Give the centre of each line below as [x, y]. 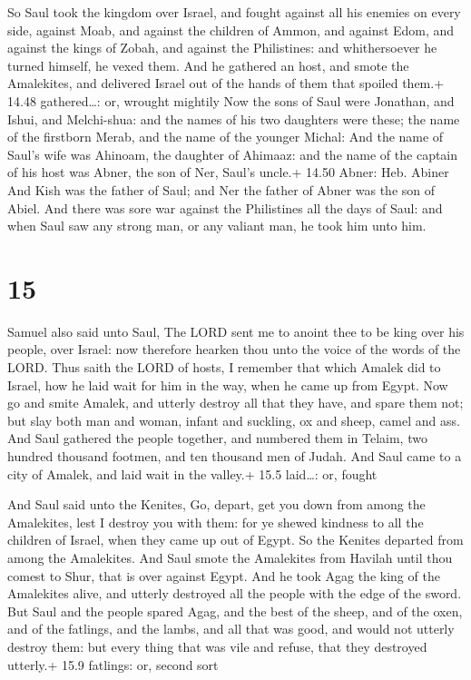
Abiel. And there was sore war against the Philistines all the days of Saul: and [225, 207]
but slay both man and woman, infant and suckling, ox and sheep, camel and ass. [234, 420]
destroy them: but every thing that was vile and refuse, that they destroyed [217, 646]
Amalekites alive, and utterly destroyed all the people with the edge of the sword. [235, 593]
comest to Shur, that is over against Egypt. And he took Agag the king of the [224, 575]
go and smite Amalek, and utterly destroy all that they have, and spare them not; [235, 403]
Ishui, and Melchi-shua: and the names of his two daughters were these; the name [234, 118]
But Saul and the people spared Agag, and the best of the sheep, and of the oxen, [235, 611]
